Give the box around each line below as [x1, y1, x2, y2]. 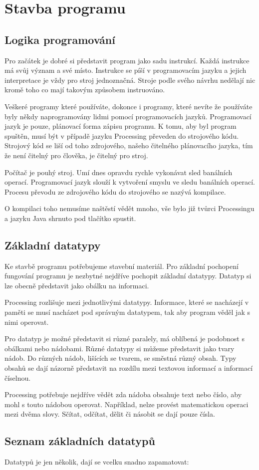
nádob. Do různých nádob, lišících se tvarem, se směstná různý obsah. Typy [4, 353, 237, 363]
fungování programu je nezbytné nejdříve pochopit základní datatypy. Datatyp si [4, 270, 252, 281]
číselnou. [4, 372, 31, 383]
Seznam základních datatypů [4, 433, 155, 449]
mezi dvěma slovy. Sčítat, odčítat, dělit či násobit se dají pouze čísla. [4, 409, 215, 419]
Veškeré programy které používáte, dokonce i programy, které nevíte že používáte [4, 101, 253, 111]
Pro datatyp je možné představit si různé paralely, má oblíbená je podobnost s [4, 333, 245, 344]
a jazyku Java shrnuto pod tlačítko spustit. [4, 213, 136, 223]
